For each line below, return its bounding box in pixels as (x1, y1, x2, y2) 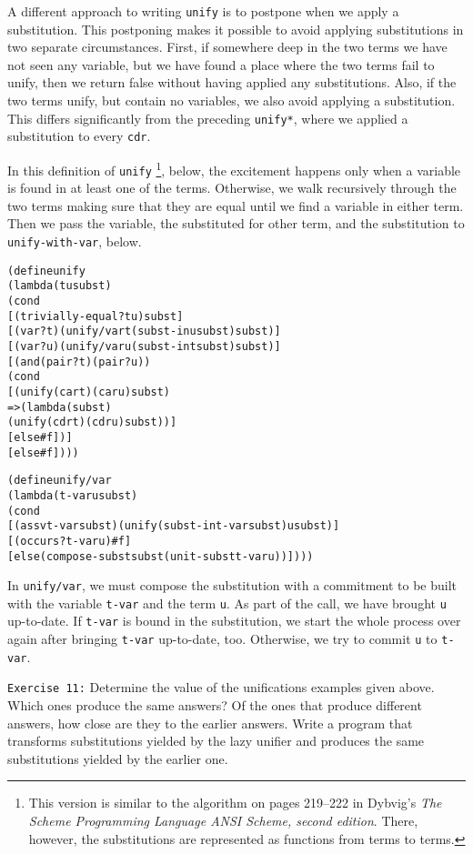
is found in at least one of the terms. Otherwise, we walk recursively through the (7, 178, 457, 197)
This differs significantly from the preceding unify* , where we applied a (7, 108, 408, 127)
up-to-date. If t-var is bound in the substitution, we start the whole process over (7, 611, 461, 630)
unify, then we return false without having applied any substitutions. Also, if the (7, 73, 457, 92)
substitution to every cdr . (7, 126, 151, 146)
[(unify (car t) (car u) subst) (7, 385, 171, 398)
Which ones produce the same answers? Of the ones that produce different (7, 696, 422, 715)
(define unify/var (7, 474, 112, 487)
